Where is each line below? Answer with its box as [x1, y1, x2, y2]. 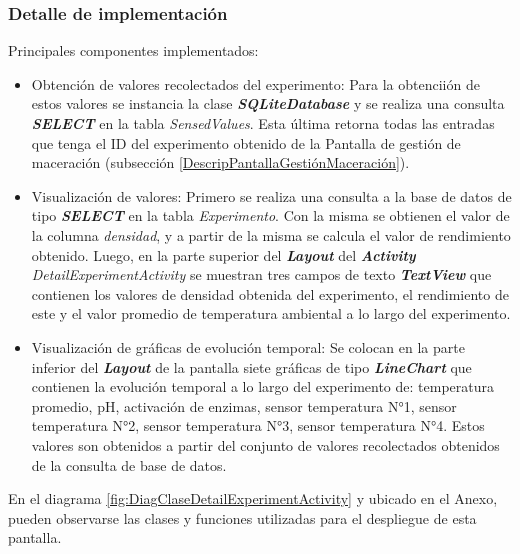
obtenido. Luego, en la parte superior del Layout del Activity [31, 244, 416, 265]
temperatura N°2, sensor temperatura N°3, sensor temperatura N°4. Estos [31, 415, 485, 436]
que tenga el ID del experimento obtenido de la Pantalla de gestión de [31, 132, 461, 153]
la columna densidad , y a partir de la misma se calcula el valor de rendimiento [31, 224, 511, 245]
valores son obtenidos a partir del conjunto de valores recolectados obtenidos [31, 434, 500, 455]
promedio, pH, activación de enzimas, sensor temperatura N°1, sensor [31, 395, 457, 416]
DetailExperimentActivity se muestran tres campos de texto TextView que [31, 264, 492, 285]
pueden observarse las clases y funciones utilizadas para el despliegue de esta [8, 507, 477, 528]
